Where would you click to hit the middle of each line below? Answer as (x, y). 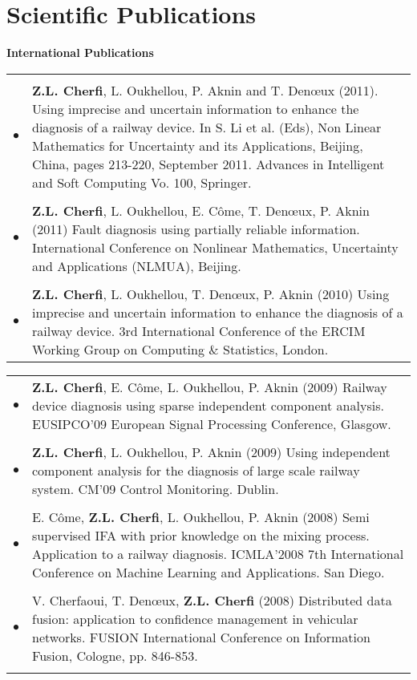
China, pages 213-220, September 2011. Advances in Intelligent (208, 164)
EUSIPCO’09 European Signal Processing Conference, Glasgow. (212, 423)
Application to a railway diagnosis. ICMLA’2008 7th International (218, 553)
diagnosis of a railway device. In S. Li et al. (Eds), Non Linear (207, 127)
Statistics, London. (276, 349)
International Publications (80, 53)
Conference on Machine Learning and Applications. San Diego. (208, 572)
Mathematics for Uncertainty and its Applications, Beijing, (198, 145)
